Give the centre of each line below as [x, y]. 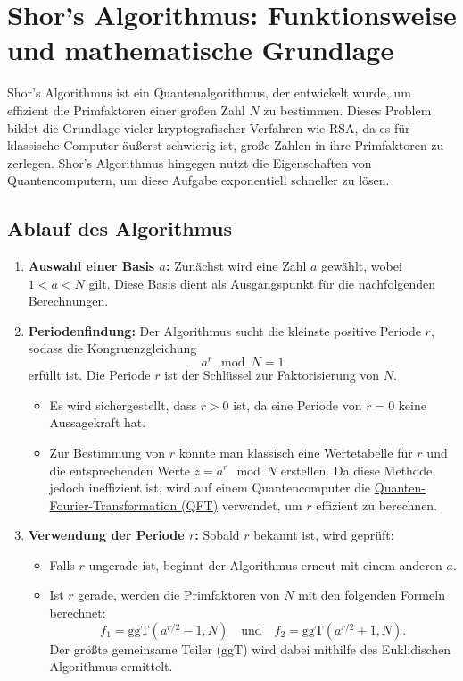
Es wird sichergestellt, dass [123, 404]
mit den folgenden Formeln [372, 595]
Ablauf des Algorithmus [120, 228]
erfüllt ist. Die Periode [89, 375]
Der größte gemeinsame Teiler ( [136, 648]
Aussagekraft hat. [98, 422]
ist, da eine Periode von [298, 404]
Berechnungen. [68, 301]
